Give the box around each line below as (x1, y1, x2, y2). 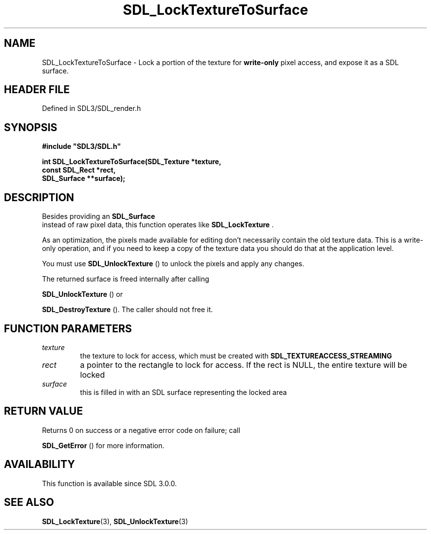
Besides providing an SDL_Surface (42, 212, 155, 221)
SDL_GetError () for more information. (42, 441, 165, 450)
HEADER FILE (4, 83, 70, 96)
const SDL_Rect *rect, (42, 166, 116, 175)
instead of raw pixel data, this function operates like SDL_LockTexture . (42, 220, 274, 229)
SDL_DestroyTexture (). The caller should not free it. (42, 305, 213, 314)
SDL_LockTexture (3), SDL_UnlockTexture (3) (42, 517, 188, 526)
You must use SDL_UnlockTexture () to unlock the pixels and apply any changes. (42, 259, 305, 268)
